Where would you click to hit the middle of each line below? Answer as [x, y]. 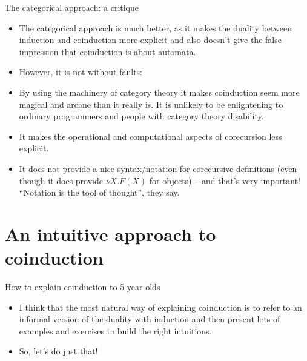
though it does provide [61, 180]
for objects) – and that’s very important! [225, 180]
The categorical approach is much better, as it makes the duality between [156, 28]
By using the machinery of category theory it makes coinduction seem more [159, 92]
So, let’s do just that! [58, 351]
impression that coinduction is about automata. [107, 51]
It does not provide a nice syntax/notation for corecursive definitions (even [158, 168]
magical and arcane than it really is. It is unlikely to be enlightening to [151, 104]
